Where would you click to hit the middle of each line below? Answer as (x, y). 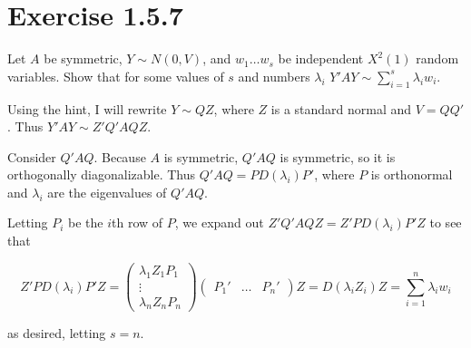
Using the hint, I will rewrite (87, 108)
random (437, 58)
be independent (321, 58)
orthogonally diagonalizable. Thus (102, 174)
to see (446, 222)
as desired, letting (57, 333)
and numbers (274, 76)
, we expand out (219, 222)
